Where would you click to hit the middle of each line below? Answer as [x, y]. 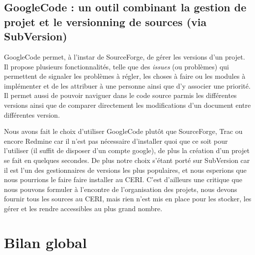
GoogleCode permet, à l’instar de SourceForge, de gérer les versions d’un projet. [125, 56]
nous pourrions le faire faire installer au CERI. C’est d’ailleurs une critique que [123, 179]
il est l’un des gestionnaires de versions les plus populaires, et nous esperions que [125, 170]
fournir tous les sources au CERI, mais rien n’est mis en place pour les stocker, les [128, 199]
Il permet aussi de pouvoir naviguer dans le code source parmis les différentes [120, 95]
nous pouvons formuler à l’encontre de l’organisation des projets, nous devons [121, 189]
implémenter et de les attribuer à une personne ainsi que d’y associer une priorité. [127, 85]
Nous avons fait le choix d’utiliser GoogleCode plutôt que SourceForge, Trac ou [123, 131]
